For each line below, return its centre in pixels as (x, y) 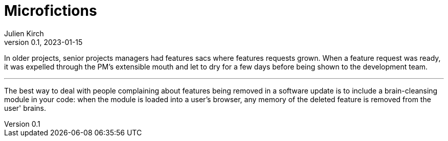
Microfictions (51, 11)
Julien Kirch (24, 33)
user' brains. (25, 108)
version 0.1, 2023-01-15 (43, 42)
